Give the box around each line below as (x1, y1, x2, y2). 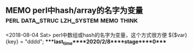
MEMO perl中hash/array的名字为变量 (5, 5, 143, 16)
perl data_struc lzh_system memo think (5, 15, 138, 25)
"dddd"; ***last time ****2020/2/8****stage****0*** (25, 38, 166, 46)
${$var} (168, 31, 187, 38)
